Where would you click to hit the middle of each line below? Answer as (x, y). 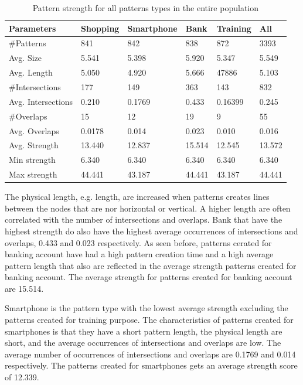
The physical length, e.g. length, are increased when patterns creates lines (137, 197)
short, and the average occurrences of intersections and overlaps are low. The (143, 343)
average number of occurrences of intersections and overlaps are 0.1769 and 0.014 (150, 354)
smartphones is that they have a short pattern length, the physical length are (144, 331)
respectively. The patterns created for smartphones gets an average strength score (151, 365)
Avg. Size (25, 58)
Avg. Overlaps (34, 130)
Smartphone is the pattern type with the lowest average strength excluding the (147, 308)
